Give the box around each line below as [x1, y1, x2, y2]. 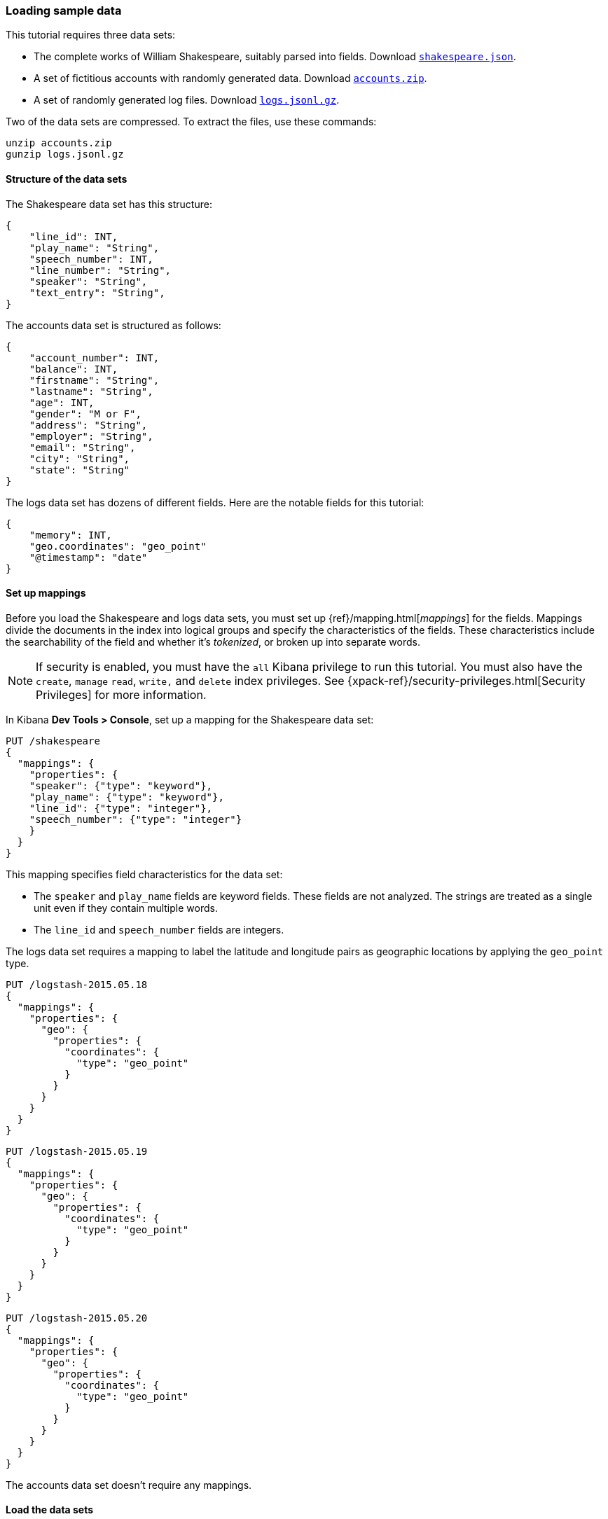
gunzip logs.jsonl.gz [6, 148, 124, 160]
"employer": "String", [29, 430, 153, 442]
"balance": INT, [29, 363, 118, 375]
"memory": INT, [29, 529, 112, 541]
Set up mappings [6, 587, 86, 599]
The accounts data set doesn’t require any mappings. [6, 1478, 252, 1491]
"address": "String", [29, 419, 148, 431]
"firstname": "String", [29, 374, 160, 386]
